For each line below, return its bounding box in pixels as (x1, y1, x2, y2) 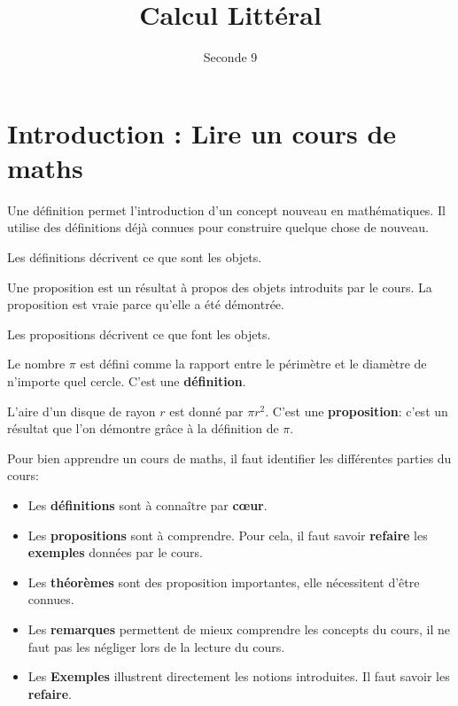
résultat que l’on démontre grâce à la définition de (7, 419, 279, 438)
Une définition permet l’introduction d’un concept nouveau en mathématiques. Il (7, 200, 446, 219)
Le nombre (7, 354, 66, 373)
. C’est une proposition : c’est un (265, 401, 448, 420)
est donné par (169, 401, 244, 420)
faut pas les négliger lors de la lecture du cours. (27, 637, 285, 656)
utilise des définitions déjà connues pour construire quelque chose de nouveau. (7, 218, 429, 237)
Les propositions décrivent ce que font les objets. (7, 324, 271, 343)
